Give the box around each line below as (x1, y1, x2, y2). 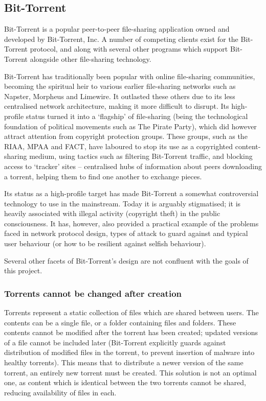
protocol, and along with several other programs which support (30, 43, 228, 54)
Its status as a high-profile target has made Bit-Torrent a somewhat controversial (4, 188, 259, 199)
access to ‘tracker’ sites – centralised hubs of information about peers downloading (4, 160, 262, 171)
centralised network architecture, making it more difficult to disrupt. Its (4, 101, 229, 111)
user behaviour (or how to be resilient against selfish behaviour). (4, 238, 206, 249)
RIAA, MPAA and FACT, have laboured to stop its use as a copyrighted (4, 140, 233, 151)
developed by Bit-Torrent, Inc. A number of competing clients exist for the (4, 33, 238, 44)
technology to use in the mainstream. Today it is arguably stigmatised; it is (4, 198, 241, 208)
